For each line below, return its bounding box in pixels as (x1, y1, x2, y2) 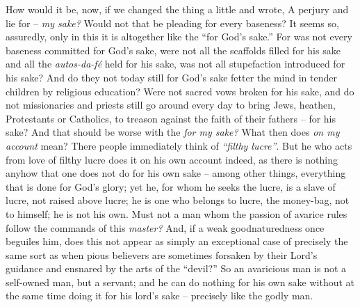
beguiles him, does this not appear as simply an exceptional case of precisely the (6, 234, 348, 249)
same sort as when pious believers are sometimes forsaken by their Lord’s (6, 247, 318, 262)
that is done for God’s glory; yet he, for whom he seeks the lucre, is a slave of (6, 179, 336, 194)
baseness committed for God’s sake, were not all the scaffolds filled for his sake (6, 42, 341, 57)
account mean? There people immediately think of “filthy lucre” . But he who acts (6, 138, 352, 152)
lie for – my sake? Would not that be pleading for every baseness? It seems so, (6, 15, 339, 30)
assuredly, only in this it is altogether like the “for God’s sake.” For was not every (6, 29, 352, 44)
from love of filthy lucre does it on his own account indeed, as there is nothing (6, 152, 338, 166)
